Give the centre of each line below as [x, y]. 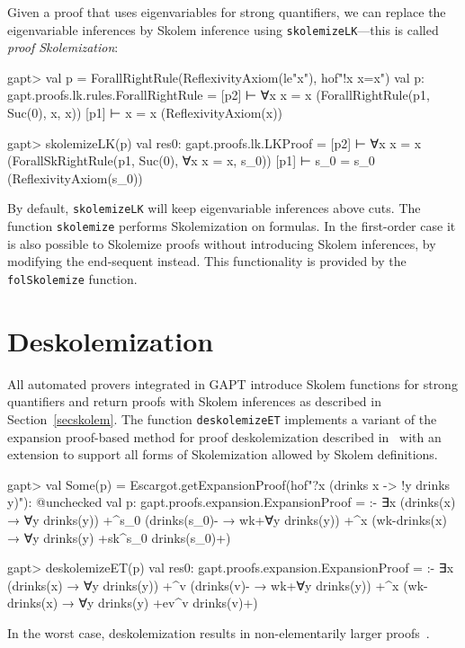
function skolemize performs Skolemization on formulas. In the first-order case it [232, 226]
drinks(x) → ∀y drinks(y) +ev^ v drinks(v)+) [133, 603]
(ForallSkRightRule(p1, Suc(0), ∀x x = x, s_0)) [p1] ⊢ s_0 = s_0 [191, 160]
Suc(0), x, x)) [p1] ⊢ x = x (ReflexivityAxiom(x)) [145, 113]
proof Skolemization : [63, 47]
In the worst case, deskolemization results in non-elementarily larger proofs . [219, 632]
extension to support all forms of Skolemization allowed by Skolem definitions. [223, 454]
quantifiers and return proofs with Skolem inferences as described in [194, 401]
